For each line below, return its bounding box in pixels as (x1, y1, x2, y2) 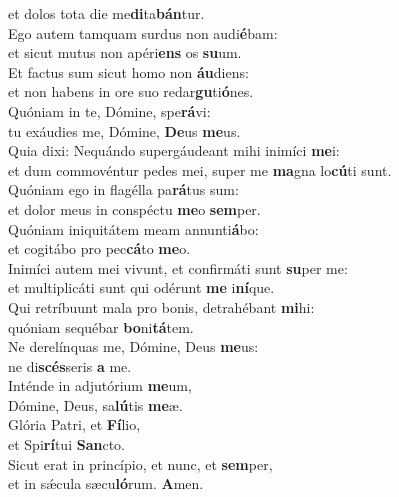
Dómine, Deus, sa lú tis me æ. (8, 394, 183, 415)
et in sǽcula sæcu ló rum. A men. (8, 473, 204, 494)
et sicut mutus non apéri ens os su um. (8, 42, 242, 63)
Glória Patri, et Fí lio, (8, 414, 141, 435)
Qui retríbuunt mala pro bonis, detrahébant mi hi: (8, 296, 315, 317)
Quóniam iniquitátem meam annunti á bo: (8, 218, 259, 239)
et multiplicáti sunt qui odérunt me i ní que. (8, 277, 275, 298)
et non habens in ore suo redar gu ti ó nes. (8, 81, 254, 102)
